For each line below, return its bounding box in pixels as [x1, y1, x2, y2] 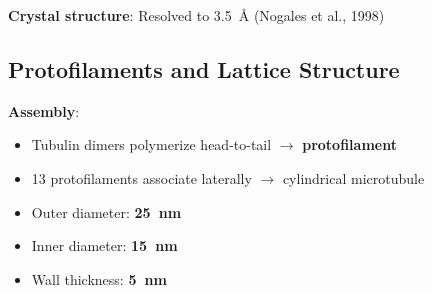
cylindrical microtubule [282, 167, 425, 188]
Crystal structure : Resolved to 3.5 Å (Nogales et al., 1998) [8, 5, 385, 25]
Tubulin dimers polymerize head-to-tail [31, 134, 272, 155]
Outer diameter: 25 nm [31, 201, 182, 222]
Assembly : [8, 100, 80, 121]
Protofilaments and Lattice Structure [8, 53, 400, 84]
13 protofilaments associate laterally [31, 167, 252, 188]
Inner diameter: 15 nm [31, 235, 178, 256]
